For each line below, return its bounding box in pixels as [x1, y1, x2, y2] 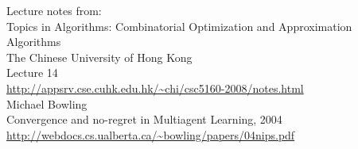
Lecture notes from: [6, 2, 102, 18]
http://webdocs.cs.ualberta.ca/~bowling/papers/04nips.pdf [6, 126, 295, 143]
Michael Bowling [6, 95, 88, 112]
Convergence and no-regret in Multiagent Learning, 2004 [6, 111, 282, 128]
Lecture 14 [6, 64, 58, 81]
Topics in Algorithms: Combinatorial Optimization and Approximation [6, 17, 352, 34]
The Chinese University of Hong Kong [6, 48, 193, 65]
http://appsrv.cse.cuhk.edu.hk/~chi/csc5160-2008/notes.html [6, 79, 304, 96]
